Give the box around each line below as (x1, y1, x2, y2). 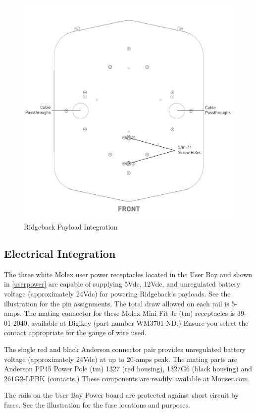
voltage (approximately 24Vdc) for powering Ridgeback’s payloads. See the (4, 289, 231, 299)
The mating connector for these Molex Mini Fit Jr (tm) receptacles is (24, 308, 235, 318)
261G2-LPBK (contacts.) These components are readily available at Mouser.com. (4, 373, 250, 383)
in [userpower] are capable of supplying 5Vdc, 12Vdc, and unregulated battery (4, 279, 241, 289)
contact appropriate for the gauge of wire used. (4, 327, 147, 338)
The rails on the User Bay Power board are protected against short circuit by (4, 390, 239, 400)
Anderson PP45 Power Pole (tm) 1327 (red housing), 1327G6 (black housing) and (4, 363, 252, 374)
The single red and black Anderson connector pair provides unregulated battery (4, 344, 246, 354)
